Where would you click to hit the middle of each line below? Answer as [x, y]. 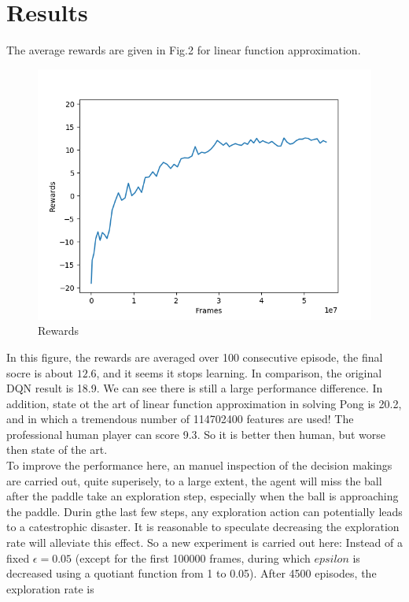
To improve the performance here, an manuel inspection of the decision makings [199, 465]
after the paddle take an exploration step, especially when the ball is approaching [203, 496]
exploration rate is [50, 588]
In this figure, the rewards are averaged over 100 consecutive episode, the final [195, 357]
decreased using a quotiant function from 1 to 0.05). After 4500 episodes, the [192, 573]
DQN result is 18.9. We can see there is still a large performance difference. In [195, 388]
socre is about [40, 372]
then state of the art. [57, 450]
